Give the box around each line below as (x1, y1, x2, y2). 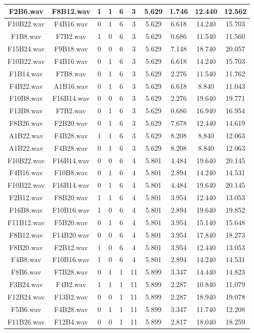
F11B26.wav (7, 316, 45, 327)
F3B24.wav (9, 279, 43, 290)
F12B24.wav (7, 291, 45, 302)
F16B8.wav (9, 205, 43, 215)
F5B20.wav (54, 217, 88, 227)
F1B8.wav (11, 31, 41, 41)
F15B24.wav (7, 43, 45, 54)
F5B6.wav (11, 304, 41, 314)
